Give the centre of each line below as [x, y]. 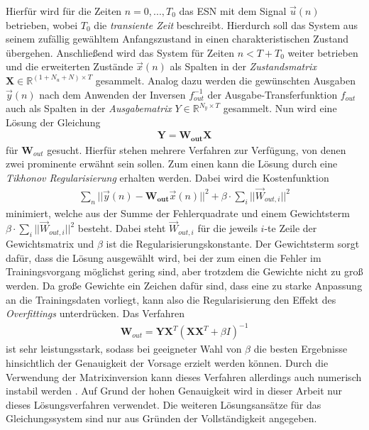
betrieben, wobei [42, 24]
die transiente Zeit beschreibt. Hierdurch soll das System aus [226, 24]
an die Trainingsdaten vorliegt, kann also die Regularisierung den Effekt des [171, 299]
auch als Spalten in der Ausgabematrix [89, 108]
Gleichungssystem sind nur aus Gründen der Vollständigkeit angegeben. [161, 418]
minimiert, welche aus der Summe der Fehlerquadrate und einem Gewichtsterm [178, 213]
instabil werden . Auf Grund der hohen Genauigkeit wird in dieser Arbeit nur [174, 391]
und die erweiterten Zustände [70, 66]
